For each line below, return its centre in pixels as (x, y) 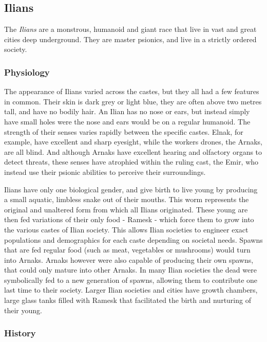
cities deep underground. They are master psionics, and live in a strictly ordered (130, 39)
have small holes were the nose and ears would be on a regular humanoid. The (127, 121)
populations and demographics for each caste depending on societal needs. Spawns (133, 239)
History (20, 333)
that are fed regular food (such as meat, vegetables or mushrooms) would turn (127, 250)
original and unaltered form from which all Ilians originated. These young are (126, 209)
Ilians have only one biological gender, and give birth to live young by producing (131, 189)
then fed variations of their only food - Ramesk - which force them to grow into (129, 219)
